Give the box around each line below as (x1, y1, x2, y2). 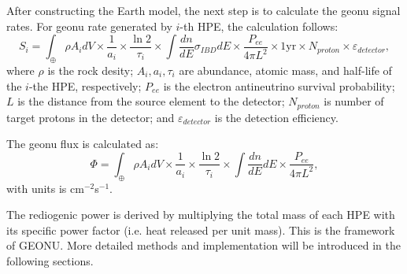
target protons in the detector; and (6, 109, 175, 125)
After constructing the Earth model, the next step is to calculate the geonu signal (6, 2, 401, 18)
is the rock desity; (47, 61, 134, 78)
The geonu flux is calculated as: (6, 135, 159, 152)
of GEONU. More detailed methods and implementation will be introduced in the (6, 237, 401, 254)
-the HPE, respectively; (28, 77, 142, 94)
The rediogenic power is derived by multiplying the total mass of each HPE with (6, 206, 395, 223)
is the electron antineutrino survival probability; (163, 77, 395, 94)
